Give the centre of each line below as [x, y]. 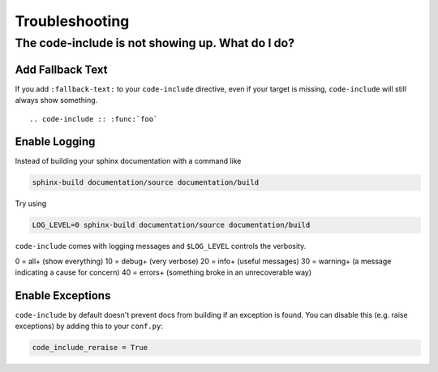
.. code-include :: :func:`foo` [94, 119]
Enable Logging [55, 142]
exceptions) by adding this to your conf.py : [89, 326]
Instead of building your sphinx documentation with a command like [128, 161]
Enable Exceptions [63, 295]
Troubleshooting [72, 21]
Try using [31, 203]
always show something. [56, 100]
